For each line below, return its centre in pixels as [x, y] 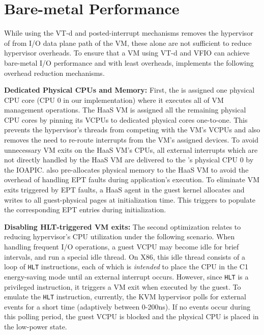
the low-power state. [36, 326]
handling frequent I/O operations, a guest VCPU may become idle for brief [122, 246]
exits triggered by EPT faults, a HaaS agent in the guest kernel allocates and [124, 190]
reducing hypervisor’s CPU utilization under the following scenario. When [120, 236]
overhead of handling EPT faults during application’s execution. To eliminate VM [132, 179]
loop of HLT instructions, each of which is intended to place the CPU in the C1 [126, 267]
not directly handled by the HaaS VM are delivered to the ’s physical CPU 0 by [129, 160]
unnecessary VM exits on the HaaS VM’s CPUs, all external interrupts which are [131, 149]
